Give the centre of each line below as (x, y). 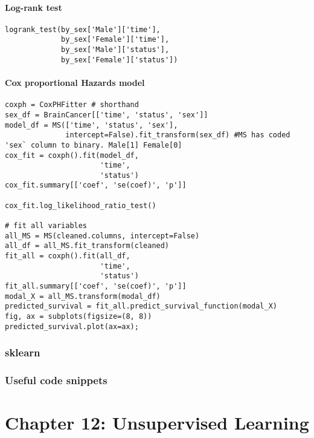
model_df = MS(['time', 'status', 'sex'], (91, 125)
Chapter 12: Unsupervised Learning (157, 423)
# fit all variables (46, 226)
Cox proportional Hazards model (75, 83)
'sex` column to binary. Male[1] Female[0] (94, 145)
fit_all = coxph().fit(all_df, (68, 256)
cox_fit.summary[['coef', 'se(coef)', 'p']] (96, 185)
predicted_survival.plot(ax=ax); (72, 326)
